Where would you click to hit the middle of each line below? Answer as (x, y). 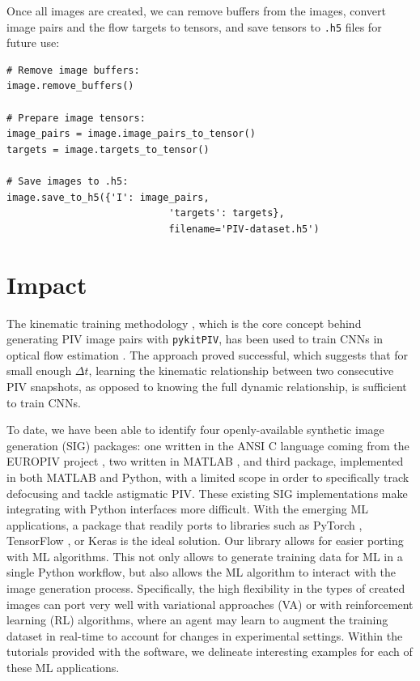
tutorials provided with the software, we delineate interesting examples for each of (210, 651)
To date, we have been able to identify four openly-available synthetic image (195, 430)
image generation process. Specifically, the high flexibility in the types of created (206, 588)
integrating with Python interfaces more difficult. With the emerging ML (188, 509)
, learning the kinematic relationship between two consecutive (241, 370)
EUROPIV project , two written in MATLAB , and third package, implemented (205, 461)
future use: (33, 43)
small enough (39, 370)
